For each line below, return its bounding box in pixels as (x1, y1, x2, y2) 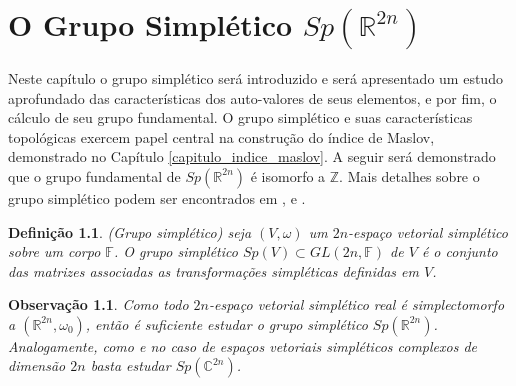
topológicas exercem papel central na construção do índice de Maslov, (8, 126, 435, 147)
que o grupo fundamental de (8, 165, 181, 186)
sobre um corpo (8, 241, 101, 262)
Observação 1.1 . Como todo (8, 294, 189, 315)
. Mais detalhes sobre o (339, 165, 480, 186)
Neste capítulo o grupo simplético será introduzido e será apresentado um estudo (8, 67, 503, 88)
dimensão (8, 355, 66, 376)
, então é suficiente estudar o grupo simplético (85, 313, 368, 334)
